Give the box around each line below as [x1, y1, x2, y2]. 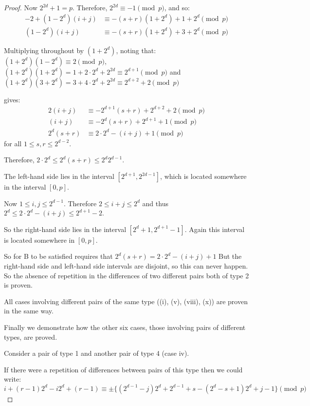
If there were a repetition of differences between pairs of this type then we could [4, 364, 243, 374]
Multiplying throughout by [4, 45, 84, 55]
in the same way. [4, 306, 54, 316]
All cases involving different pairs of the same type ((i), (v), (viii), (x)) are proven [4, 296, 248, 306]
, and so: [164, 2, 190, 12]
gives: [4, 94, 20, 104]
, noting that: [116, 45, 156, 55]
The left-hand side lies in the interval [4, 171, 114, 181]
